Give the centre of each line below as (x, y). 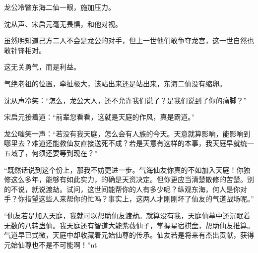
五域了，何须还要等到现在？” (51, 153)
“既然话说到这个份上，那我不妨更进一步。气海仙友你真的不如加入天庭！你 (124, 169)
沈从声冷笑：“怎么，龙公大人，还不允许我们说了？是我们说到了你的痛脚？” (126, 100)
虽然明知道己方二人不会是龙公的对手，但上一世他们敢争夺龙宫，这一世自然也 (129, 40)
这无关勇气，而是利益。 (42, 67)
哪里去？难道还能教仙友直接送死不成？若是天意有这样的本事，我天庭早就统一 (129, 143)
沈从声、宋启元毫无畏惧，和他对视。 (63, 24)
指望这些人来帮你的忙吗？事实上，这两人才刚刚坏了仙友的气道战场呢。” (139, 199)
